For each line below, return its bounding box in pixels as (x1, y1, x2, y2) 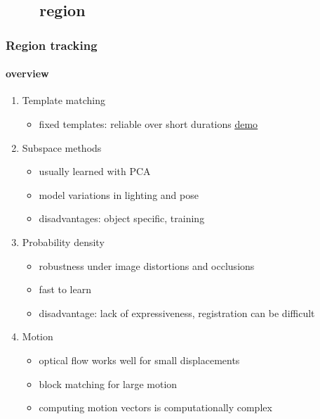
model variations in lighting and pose (39, 187, 199, 202)
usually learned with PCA (39, 164, 151, 179)
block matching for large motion (39, 376, 178, 391)
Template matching (22, 93, 106, 108)
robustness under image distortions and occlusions (39, 258, 255, 273)
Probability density (22, 234, 105, 249)
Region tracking (6, 36, 98, 53)
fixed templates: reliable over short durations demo (39, 117, 258, 131)
